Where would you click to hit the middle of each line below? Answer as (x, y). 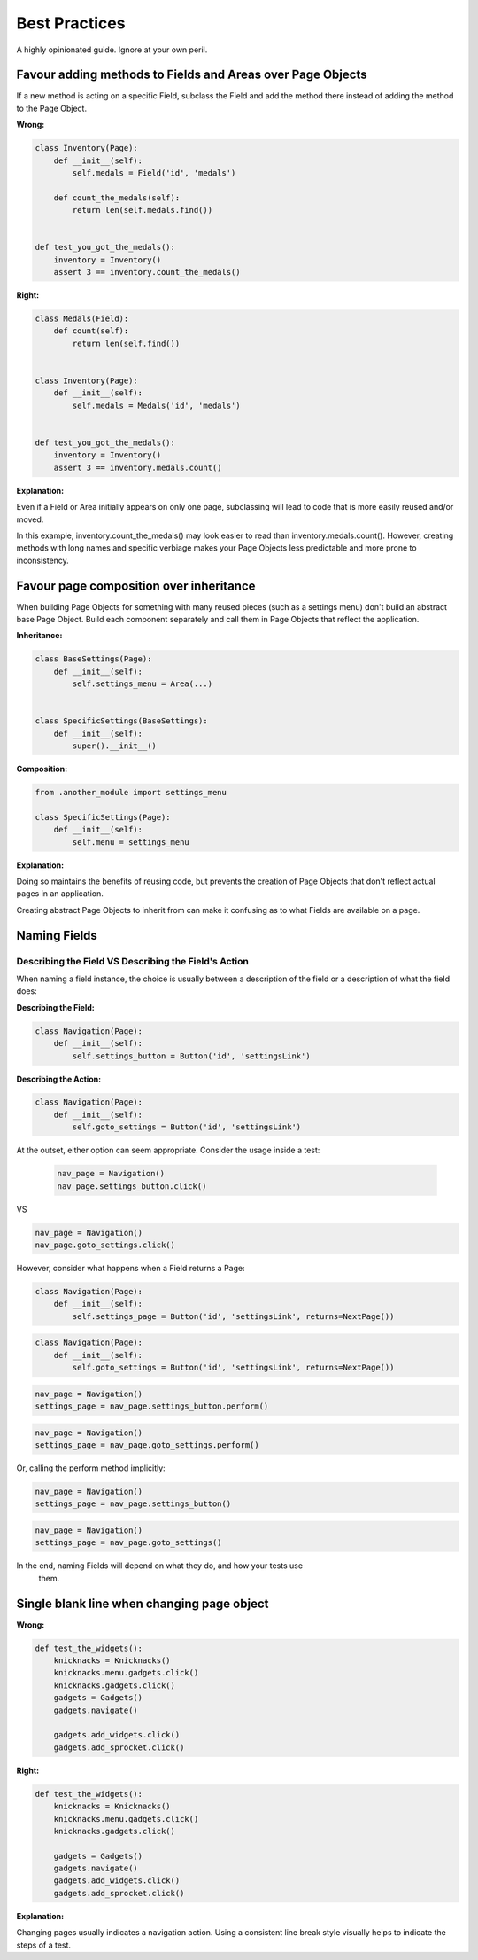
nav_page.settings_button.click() (132, 1186)
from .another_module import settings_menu (131, 793)
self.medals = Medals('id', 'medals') (156, 405)
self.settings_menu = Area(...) (142, 684)
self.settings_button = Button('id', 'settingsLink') (191, 1056)
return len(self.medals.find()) (142, 210)
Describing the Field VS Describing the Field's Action (133, 961)
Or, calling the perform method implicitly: (91, 1468)
